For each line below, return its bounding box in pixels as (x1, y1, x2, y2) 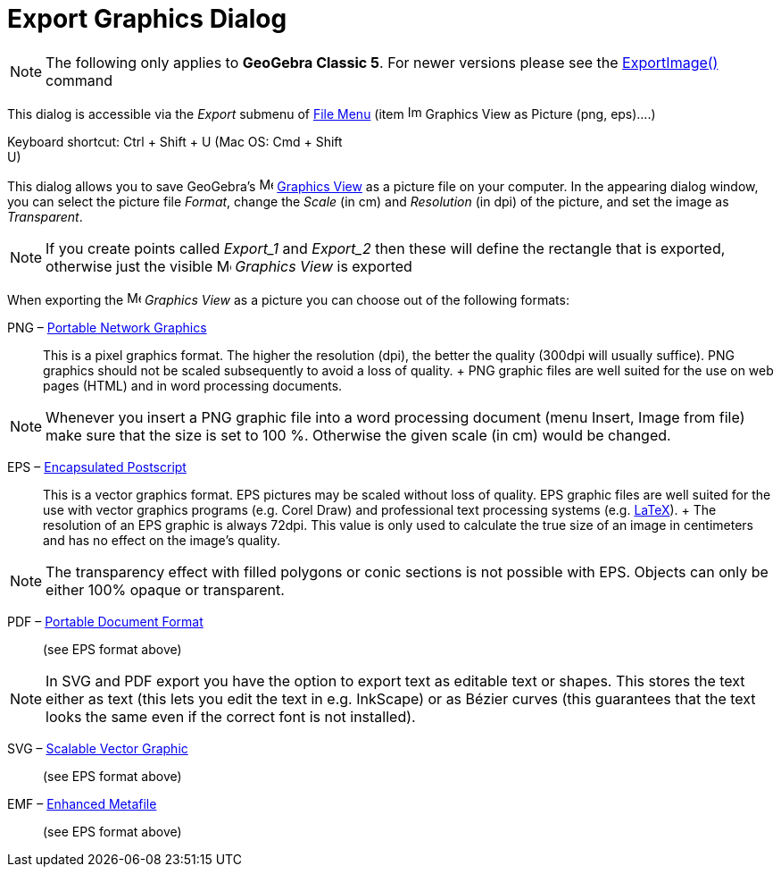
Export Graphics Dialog (7, 4, 287, 34)
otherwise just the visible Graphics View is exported (46, 256, 412, 275)
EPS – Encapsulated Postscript (7, 458, 187, 475)
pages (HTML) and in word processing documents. (43, 377, 343, 393)
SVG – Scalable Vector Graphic (7, 740, 188, 756)
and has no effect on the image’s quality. (43, 532, 280, 548)
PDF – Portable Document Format (7, 613, 204, 629)
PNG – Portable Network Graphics (7, 319, 207, 335)
